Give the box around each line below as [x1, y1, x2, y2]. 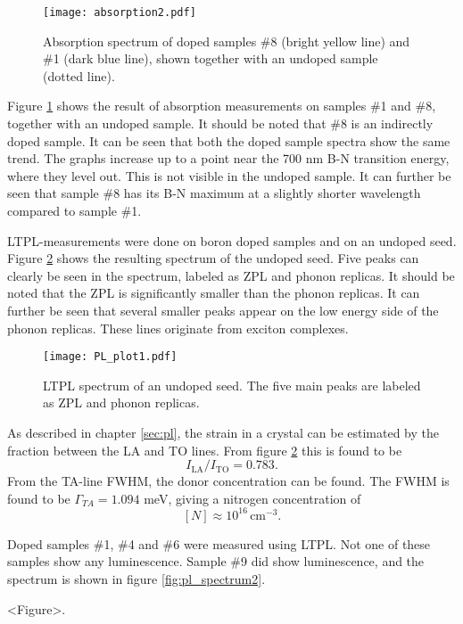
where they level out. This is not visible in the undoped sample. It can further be [7, 166, 451, 185]
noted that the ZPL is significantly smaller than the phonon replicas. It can [7, 283, 420, 302]
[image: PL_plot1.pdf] [43, 350, 178, 364]
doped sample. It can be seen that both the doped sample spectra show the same [7, 131, 451, 150]
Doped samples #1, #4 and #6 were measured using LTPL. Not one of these [7, 534, 431, 553]
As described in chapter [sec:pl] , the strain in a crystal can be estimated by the [7, 423, 439, 441]
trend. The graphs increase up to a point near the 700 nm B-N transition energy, [7, 149, 450, 168]
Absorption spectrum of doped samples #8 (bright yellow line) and [43, 31, 410, 50]
